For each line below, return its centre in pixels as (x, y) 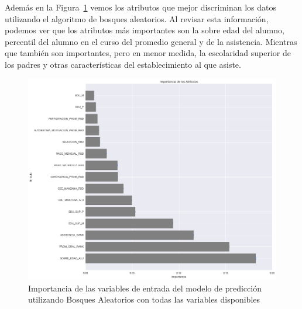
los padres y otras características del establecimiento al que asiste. (123, 64)
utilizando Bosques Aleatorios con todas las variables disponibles (144, 299)
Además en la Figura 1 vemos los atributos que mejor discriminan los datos (141, 7)
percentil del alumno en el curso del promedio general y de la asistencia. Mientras (151, 41)
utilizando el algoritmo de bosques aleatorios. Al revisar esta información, (137, 18)
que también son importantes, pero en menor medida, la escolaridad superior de (148, 53)
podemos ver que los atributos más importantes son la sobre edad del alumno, (145, 30)
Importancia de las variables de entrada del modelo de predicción (145, 288)
